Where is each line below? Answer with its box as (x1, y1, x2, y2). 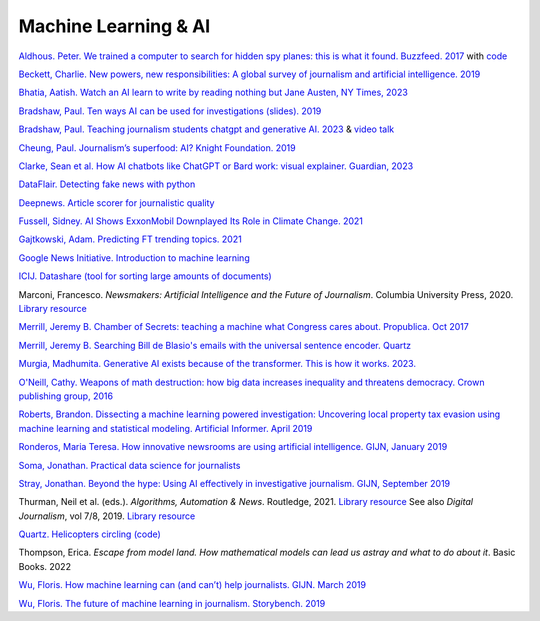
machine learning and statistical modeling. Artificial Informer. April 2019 (18, 422, 313, 434)
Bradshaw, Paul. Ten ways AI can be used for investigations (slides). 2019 (18, 105, 322, 117)
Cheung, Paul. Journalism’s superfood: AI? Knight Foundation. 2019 (18, 141, 296, 154)
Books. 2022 (18, 560, 72, 572)
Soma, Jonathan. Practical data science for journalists (18, 459, 241, 471)
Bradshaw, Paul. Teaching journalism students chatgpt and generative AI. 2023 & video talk (18, 123, 395, 135)
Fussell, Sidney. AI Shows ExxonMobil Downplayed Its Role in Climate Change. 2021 (18, 215, 364, 227)
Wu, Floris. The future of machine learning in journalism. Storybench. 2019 (18, 597, 326, 609)
